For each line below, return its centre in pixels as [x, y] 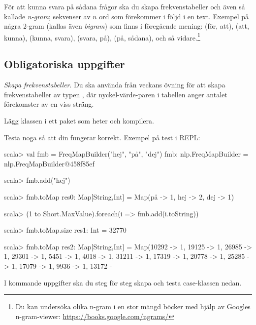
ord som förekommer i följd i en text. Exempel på [174, 16]
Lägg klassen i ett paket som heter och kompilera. [79, 121]
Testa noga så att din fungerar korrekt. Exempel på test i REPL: [102, 137]
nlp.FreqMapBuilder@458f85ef [49, 163]
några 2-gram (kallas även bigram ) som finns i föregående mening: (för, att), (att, [127, 26]
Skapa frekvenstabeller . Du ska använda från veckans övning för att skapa [115, 85]
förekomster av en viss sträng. [49, 104]
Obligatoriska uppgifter [64, 64]
